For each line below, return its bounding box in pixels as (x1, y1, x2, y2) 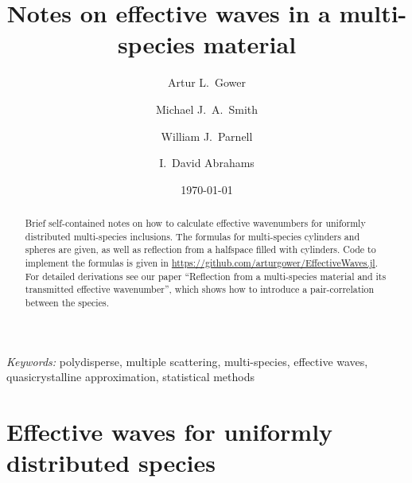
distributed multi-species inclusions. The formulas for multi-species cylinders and (25, 229, 360, 243)
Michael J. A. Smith (155, 100, 258, 117)
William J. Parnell (161, 127, 253, 144)
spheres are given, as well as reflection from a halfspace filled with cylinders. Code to (25, 243, 376, 256)
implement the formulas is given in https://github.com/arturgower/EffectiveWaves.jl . (25, 256, 378, 270)
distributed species (6, 446, 216, 479)
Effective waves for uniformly (6, 415, 333, 448)
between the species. (25, 296, 109, 310)
